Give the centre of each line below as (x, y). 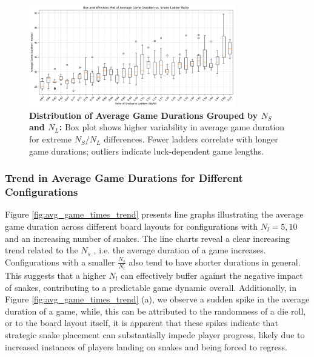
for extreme (51, 139)
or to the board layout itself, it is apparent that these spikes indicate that (142, 323)
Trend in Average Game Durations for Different (124, 178)
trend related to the (42, 250)
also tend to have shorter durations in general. (215, 262)
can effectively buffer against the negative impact (212, 275)
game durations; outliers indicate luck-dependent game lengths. (146, 151)
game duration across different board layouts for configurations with (132, 226)
